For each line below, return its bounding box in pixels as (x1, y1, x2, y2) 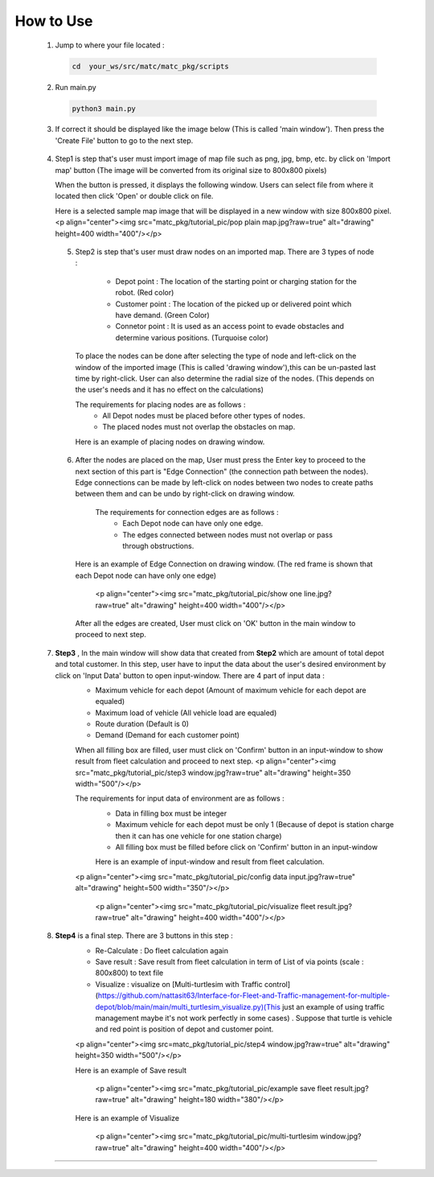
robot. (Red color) (115, 288, 174, 298)
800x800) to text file (95, 968, 164, 977)
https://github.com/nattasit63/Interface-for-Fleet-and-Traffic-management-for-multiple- (97, 990, 391, 1001)
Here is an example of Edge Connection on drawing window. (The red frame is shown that (75, 559, 373, 569)
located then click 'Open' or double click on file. (55, 191, 214, 201)
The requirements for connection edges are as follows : (95, 507, 279, 516)
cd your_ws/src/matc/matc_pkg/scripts (72, 61, 229, 71)
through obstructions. (122, 541, 194, 550)
